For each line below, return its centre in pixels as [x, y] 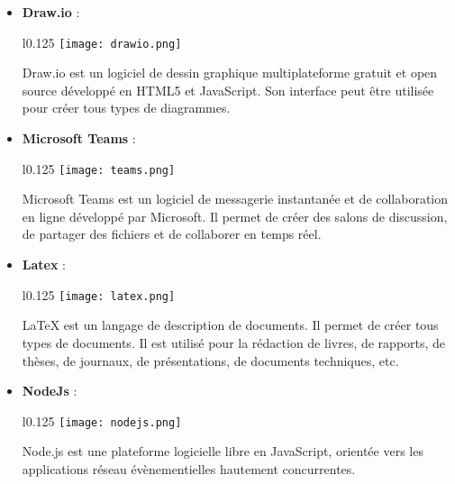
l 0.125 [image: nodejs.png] [102, 420]
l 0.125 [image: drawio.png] [102, 42]
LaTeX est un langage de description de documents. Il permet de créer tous [230, 325]
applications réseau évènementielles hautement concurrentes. [189, 468]
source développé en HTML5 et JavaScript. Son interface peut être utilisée [228, 90]
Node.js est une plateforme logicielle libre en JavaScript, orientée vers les [223, 451]
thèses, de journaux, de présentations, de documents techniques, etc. [210, 360]
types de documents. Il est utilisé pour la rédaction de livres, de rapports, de [234, 342]
